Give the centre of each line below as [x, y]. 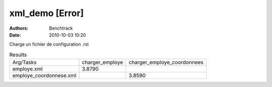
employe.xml [27, 69]
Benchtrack [61, 28]
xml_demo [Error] [47, 13]
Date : [15, 35]
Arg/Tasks [24, 62]
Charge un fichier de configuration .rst [49, 44]
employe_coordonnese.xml [44, 75]
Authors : [19, 28]
